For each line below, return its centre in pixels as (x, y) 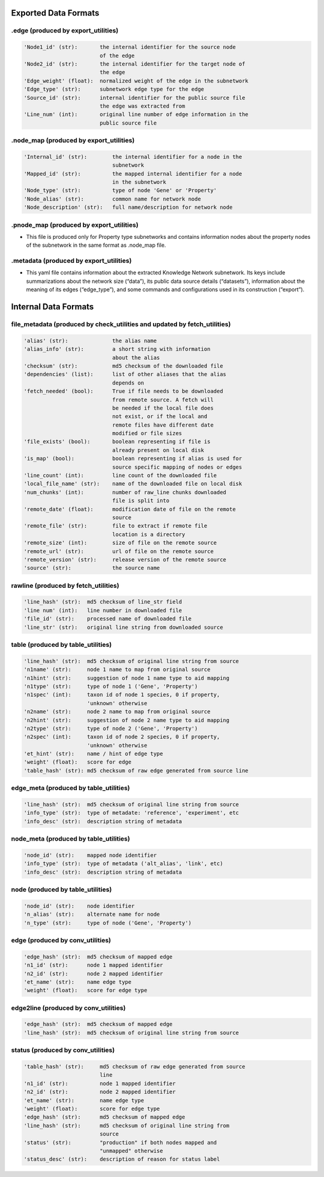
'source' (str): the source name (92, 568)
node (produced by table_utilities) (61, 889)
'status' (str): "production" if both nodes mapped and (120, 1142)
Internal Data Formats (52, 307)
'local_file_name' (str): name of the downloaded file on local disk (133, 484)
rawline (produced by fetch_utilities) (65, 585)
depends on (128, 383)
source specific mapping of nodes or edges (177, 467)
